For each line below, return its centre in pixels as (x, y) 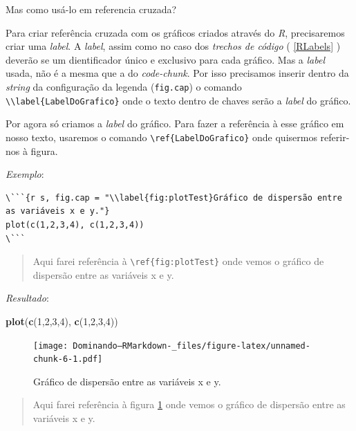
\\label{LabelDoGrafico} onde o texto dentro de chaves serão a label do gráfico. (178, 100)
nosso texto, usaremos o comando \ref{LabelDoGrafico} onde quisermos (161, 137)
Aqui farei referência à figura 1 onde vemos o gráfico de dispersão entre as (189, 404)
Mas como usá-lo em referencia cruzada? (91, 9)
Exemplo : (25, 174)
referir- (335, 137)
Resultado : (27, 298)
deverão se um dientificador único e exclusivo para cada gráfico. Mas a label (166, 59)
